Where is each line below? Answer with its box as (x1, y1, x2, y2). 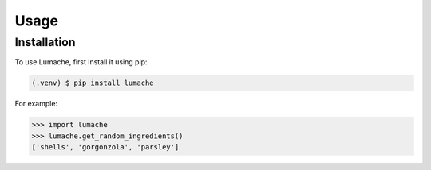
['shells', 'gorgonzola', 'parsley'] (31, 143, 180, 152)
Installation (14, 35, 76, 49)
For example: (14, 99, 58, 109)
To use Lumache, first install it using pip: (14, 57, 148, 67)
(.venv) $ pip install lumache (31, 79, 155, 87)
